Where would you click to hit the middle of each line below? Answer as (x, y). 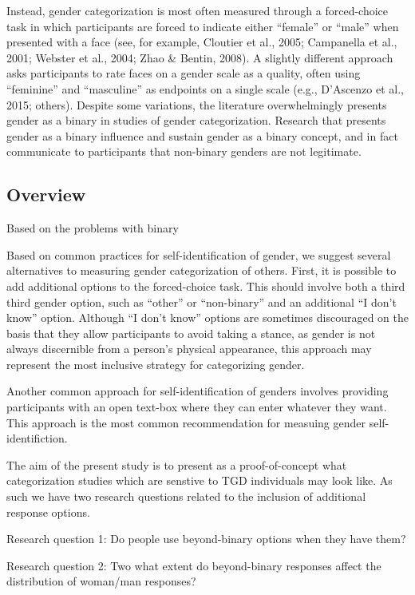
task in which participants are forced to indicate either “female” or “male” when (203, 26)
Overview (46, 194)
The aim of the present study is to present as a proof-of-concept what (177, 464)
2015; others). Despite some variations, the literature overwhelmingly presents (197, 104)
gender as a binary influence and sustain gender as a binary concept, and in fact (202, 135)
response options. (48, 512)
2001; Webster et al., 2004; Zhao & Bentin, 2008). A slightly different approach (200, 57)
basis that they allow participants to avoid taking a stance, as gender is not (191, 333)
